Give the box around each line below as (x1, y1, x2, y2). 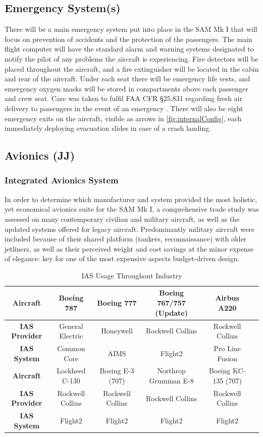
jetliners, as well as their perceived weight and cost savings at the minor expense (5, 243, 254, 254)
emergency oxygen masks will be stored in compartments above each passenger (5, 83, 248, 93)
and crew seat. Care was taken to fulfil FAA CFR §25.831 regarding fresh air (5, 93, 242, 104)
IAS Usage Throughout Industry (81, 270, 182, 280)
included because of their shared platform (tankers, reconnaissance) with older (5, 233, 247, 244)
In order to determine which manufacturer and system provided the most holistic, (5, 193, 257, 204)
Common (57, 343, 85, 353)
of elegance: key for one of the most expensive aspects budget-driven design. (5, 253, 240, 264)
